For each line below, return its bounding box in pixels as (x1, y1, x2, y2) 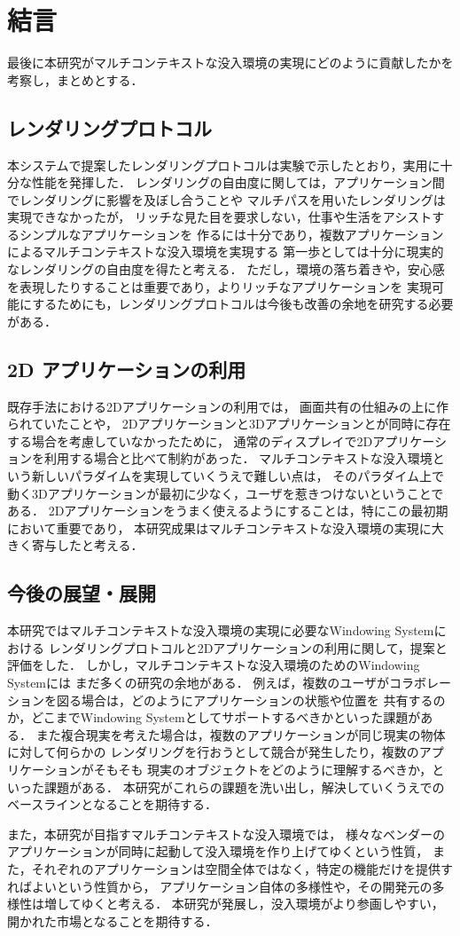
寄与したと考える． (31, 536, 144, 555)
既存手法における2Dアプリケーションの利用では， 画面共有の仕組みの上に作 (7, 397, 449, 415)
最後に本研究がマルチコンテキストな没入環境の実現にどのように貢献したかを (7, 53, 454, 72)
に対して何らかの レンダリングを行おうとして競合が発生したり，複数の (7, 743, 419, 761)
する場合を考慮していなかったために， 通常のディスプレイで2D (7, 431, 373, 450)
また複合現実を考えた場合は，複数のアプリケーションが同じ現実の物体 (35, 725, 446, 743)
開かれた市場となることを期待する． (7, 911, 218, 930)
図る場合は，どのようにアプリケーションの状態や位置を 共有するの (56, 690, 446, 709)
